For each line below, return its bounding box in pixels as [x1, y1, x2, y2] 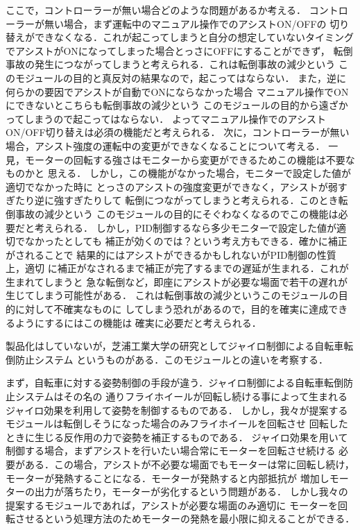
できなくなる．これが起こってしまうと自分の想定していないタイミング [34, 30, 354, 44]
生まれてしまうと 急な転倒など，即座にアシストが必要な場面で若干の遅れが [6, 274, 348, 289]
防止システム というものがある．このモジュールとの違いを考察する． [15, 352, 329, 366]
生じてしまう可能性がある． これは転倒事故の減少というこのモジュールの [6, 288, 338, 302]
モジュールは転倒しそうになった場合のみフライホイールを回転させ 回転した [6, 416, 348, 431]
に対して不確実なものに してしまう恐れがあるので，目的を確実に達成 [15, 302, 329, 316]
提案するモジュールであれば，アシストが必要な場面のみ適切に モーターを [6, 497, 338, 512]
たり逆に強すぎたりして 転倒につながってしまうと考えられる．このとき [15, 193, 338, 207]
